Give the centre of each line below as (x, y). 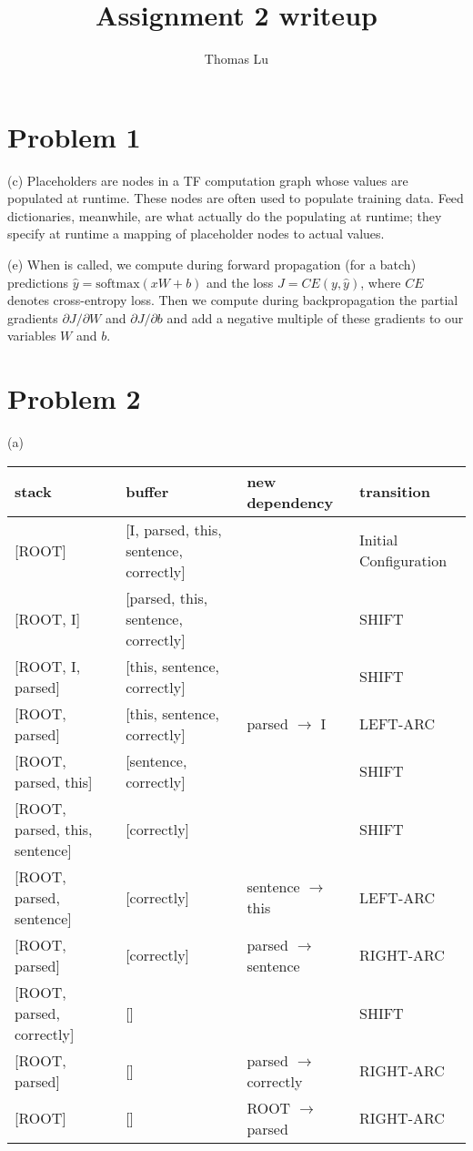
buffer (147, 492)
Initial (378, 540)
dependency (290, 502)
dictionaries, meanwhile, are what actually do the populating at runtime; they (225, 215)
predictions (38, 282)
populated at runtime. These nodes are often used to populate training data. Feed (236, 198)
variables (32, 336)
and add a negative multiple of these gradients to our (315, 317)
